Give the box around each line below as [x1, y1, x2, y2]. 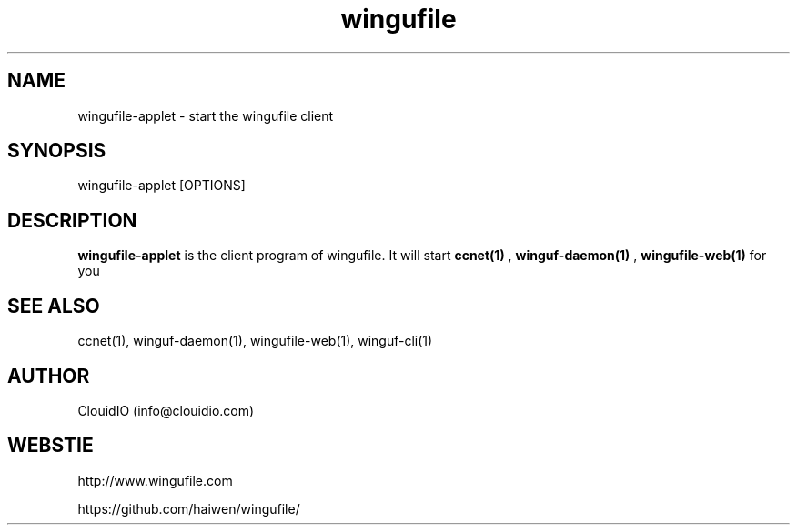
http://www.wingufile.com [77, 472, 233, 488]
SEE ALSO [7, 294, 100, 317]
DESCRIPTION [7, 208, 137, 232]
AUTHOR [7, 364, 90, 387]
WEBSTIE [7, 434, 94, 457]
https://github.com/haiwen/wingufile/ [77, 500, 300, 517]
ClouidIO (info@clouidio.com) [77, 402, 255, 418]
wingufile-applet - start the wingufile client [77, 107, 334, 124]
